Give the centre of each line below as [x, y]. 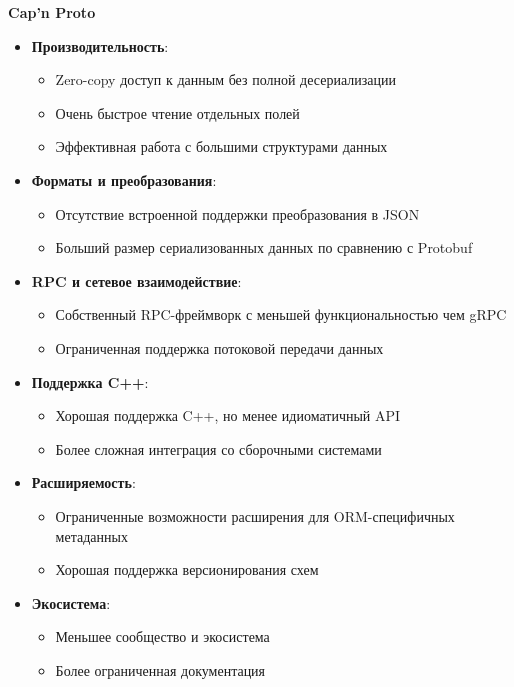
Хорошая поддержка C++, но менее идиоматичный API [228, 415]
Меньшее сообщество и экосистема [162, 636]
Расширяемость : [83, 482]
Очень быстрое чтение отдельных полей [177, 112]
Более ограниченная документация [160, 669]
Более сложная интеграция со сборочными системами [218, 448]
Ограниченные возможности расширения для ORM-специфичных [255, 515]
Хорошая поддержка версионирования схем [187, 569]
